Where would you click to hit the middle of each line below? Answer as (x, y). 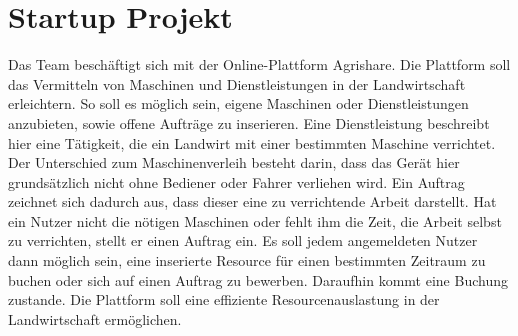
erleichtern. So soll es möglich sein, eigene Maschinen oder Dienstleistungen (238, 103)
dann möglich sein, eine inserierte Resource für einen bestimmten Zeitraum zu (247, 260)
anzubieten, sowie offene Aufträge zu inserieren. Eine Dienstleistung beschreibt (249, 122)
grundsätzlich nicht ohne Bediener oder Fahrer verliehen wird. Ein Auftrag (236, 181)
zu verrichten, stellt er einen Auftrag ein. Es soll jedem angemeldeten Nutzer (243, 240)
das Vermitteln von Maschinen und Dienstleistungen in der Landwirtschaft (237, 83)
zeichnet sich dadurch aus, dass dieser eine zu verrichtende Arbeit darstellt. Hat (252, 201)
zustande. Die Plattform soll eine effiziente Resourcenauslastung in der (224, 299)
